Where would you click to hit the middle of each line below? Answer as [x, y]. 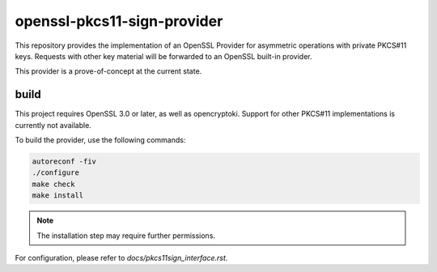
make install [58, 195]
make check [53, 184]
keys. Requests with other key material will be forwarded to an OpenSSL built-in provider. [163, 56]
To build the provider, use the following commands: [100, 140]
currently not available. [53, 125]
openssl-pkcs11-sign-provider [119, 21]
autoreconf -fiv [64, 161]
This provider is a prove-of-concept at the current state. [108, 71]
